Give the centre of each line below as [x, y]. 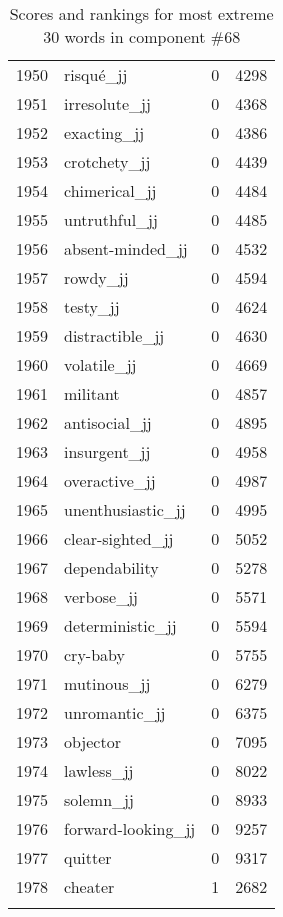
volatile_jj [100, 364]
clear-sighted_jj [119, 538]
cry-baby [94, 654]
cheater [89, 886]
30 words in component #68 [142, 36]
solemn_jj [99, 799]
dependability [111, 567]
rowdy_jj [96, 277]
